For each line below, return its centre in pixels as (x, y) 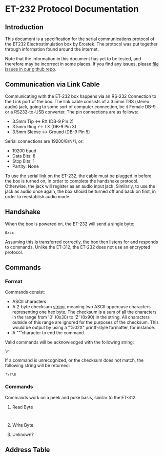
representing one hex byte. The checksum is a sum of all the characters (84, 312)
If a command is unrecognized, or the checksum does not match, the (74, 360)
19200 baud (24, 151)
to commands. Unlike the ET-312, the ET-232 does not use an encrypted (78, 247)
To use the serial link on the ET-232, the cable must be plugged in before (78, 176)
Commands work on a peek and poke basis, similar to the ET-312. (71, 397)
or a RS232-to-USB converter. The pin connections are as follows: (72, 112)
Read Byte (22, 407)
